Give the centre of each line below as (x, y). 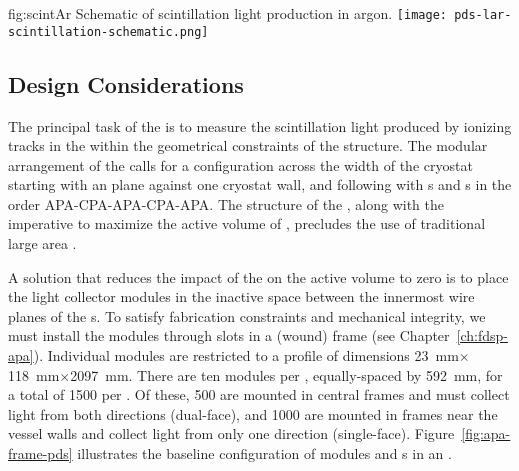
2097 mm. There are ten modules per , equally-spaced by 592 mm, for (286, 374)
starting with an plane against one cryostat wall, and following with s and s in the (260, 184)
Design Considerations (126, 83)
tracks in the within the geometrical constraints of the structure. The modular (248, 145)
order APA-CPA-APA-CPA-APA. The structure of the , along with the (226, 203)
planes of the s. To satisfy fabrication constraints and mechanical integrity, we (247, 315)
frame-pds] (40, 453)
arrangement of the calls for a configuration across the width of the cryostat (240, 164)
